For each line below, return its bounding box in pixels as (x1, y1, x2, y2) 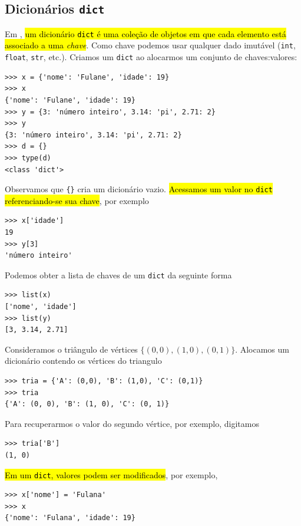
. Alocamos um (235, 343, 289, 355)
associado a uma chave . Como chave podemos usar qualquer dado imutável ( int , (5, 39, 296, 51)
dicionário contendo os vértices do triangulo (5, 354, 162, 367)
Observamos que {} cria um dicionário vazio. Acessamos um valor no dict (5, 183, 273, 195)
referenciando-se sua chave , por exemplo (5, 194, 149, 206)
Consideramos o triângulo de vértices (5, 343, 138, 355)
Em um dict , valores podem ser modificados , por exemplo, (5, 468, 218, 481)
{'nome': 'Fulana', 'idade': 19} (5, 514, 135, 522)
